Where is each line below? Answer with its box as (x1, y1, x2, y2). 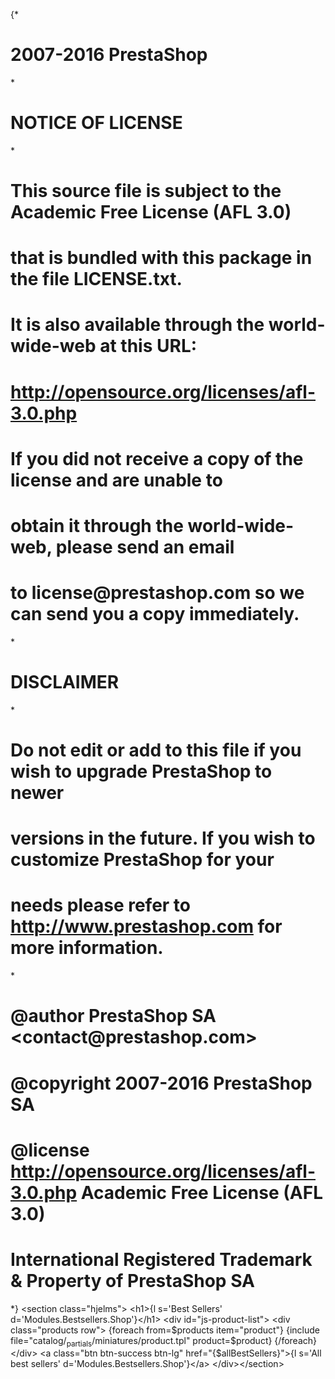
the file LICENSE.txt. (10, 268, 183, 291)
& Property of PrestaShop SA (10, 1269, 255, 1292)
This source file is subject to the (10, 180, 282, 203)
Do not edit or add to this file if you (10, 739, 302, 762)
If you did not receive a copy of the (10, 447, 304, 470)
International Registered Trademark (10, 1248, 313, 1271)
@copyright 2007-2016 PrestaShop (10, 1072, 313, 1094)
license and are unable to (10, 469, 223, 491)
